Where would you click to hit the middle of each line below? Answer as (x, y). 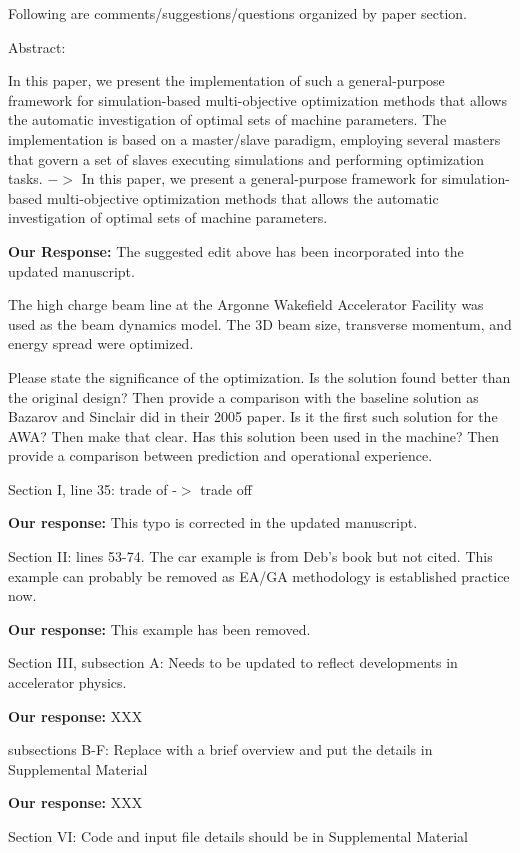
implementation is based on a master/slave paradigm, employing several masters (254, 138)
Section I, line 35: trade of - (92, 488)
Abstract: (37, 46)
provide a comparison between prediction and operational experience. (220, 455)
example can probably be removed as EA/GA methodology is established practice (259, 575)
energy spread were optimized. (101, 343)
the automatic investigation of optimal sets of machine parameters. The (227, 119)
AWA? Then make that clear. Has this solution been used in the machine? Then (254, 435)
